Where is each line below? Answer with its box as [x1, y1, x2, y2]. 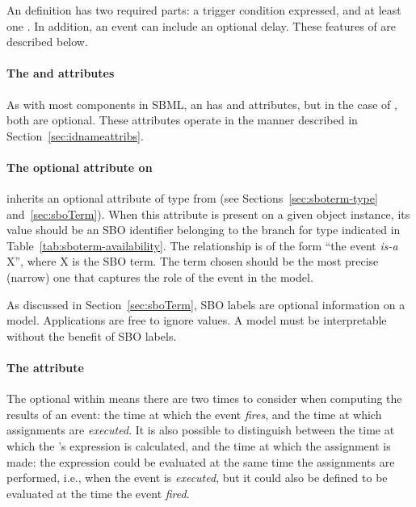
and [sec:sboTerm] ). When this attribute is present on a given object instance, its [6, 205, 410, 222]
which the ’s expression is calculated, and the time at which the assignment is [6, 438, 391, 454]
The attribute [6, 359, 84, 376]
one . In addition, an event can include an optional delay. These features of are [6, 17, 397, 34]
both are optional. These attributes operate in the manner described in [6, 111, 358, 128]
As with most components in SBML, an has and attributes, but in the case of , [6, 95, 397, 112]
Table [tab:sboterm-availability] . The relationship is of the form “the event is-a [6, 237, 398, 253]
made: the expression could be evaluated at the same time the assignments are [6, 453, 395, 470]
